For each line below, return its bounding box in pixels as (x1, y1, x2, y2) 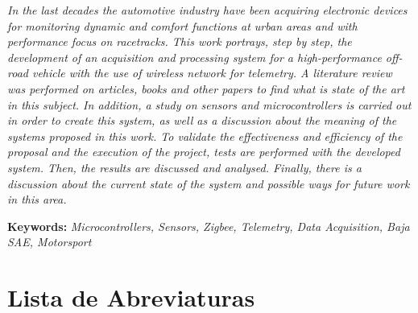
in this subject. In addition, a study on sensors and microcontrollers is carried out (7, 96, 412, 113)
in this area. (7, 191, 67, 208)
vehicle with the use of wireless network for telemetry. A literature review (31, 64, 392, 81)
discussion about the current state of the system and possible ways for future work (7, 175, 410, 192)
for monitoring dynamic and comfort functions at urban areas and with (7, 17, 358, 34)
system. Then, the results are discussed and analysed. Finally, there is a (7, 159, 362, 175)
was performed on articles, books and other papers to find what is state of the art (7, 80, 405, 97)
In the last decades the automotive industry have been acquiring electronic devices (7, 2, 408, 18)
